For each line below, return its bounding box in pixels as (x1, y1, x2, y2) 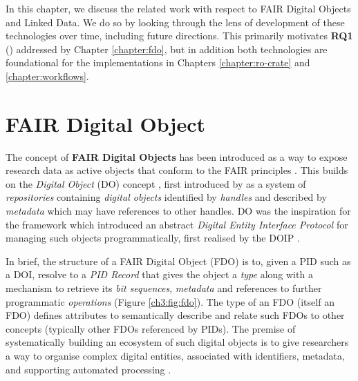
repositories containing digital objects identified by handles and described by (6, 190, 327, 204)
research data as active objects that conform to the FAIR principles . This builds (6, 163, 348, 177)
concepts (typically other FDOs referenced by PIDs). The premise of (6, 321, 296, 335)
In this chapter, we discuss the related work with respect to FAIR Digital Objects (6, 1, 351, 15)
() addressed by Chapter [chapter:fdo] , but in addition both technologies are (6, 41, 328, 56)
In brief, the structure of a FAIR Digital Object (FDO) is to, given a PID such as (6, 253, 351, 268)
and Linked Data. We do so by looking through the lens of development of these (6, 14, 345, 29)
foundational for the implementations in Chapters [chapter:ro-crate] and (6, 55, 310, 70)
